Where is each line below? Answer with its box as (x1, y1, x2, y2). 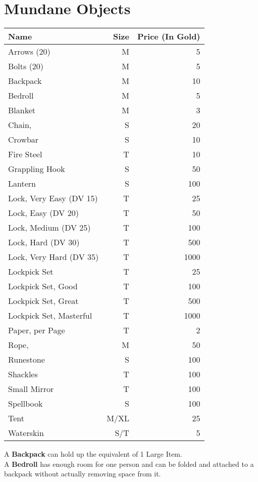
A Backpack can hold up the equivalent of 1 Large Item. (4, 449, 182, 459)
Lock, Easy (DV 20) (8, 207, 79, 219)
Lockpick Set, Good (8, 280, 78, 292)
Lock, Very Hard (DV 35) (8, 251, 99, 263)
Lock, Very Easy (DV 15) (8, 192, 98, 204)
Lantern (8, 178, 36, 190)
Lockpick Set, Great (8, 295, 79, 307)
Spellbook (8, 398, 43, 410)
